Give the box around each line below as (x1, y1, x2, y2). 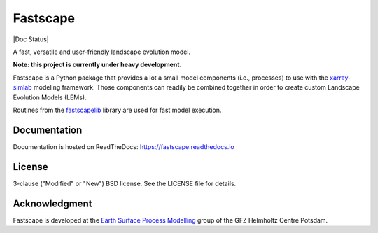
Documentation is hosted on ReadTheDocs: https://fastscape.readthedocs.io (13, 142, 234, 150)
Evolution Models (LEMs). (13, 93, 87, 101)
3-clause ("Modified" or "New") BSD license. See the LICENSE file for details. (13, 179, 237, 188)
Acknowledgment (13, 197, 92, 209)
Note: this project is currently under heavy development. (13, 60, 182, 69)
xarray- (330, 73, 351, 82)
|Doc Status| (13, 35, 49, 43)
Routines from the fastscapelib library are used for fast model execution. (13, 106, 222, 114)
